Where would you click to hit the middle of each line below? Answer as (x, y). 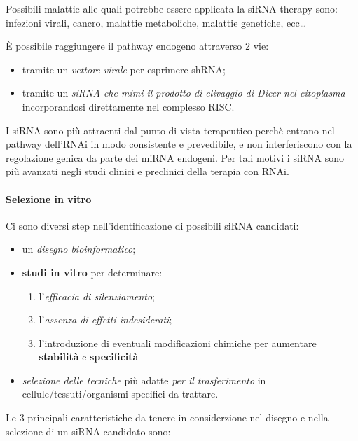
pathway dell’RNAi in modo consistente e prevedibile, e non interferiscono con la (179, 144)
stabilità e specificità (89, 357)
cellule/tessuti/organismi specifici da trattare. (120, 394)
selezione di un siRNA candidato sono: (88, 431)
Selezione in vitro (49, 198)
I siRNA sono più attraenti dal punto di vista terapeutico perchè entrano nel (170, 130)
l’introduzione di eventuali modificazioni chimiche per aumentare (178, 343)
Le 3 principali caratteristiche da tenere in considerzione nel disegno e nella (167, 418)
